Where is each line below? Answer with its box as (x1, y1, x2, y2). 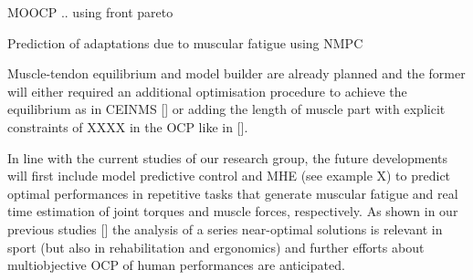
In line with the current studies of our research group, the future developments (7, 148, 448, 167)
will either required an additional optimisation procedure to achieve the (7, 81, 407, 100)
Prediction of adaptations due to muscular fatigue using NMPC (7, 33, 363, 52)
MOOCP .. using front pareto (7, 3, 173, 21)
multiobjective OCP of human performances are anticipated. (7, 255, 345, 275)
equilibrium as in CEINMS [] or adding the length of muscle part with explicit (7, 99, 446, 119)
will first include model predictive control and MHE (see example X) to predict (7, 166, 451, 185)
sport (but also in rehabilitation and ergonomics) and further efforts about (7, 237, 425, 256)
